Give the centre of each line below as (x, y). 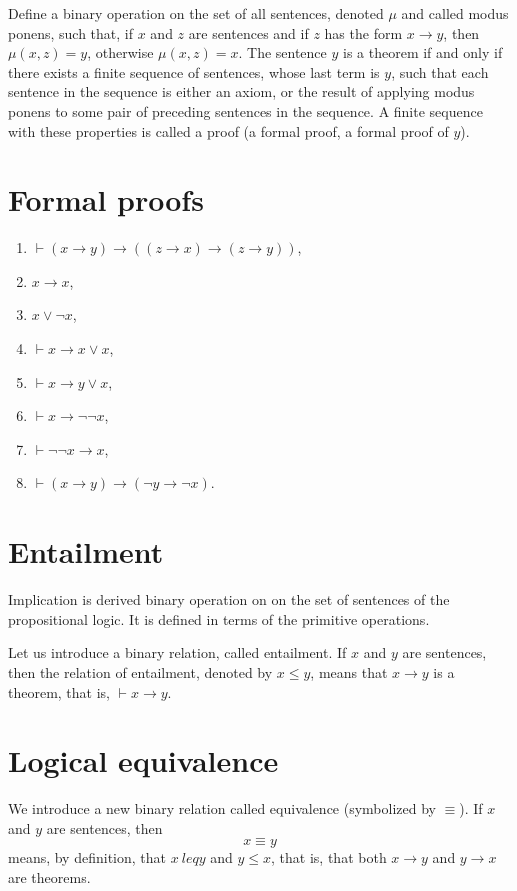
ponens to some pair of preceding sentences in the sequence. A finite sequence (245, 110)
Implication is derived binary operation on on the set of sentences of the (229, 599)
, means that (349, 671)
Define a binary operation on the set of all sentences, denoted (196, 13)
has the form (363, 32)
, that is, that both (329, 857)
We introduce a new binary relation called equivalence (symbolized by (222, 808)
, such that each (440, 71)
